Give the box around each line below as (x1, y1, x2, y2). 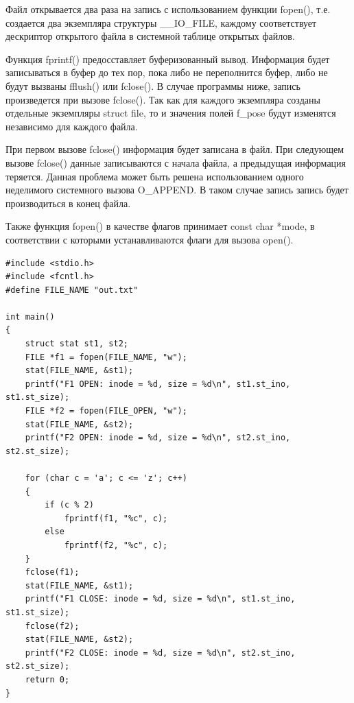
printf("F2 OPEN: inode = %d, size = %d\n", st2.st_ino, (25, 433, 291, 443)
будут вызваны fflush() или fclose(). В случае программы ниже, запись (5, 78, 300, 93)
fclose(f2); (25, 621, 80, 631)
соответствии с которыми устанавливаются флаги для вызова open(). (5, 232, 294, 246)
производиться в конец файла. (5, 195, 131, 210)
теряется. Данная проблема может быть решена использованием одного (5, 169, 304, 183)
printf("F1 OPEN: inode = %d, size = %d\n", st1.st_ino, (25, 379, 291, 389)
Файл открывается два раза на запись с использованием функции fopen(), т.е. (5, 2, 331, 16)
